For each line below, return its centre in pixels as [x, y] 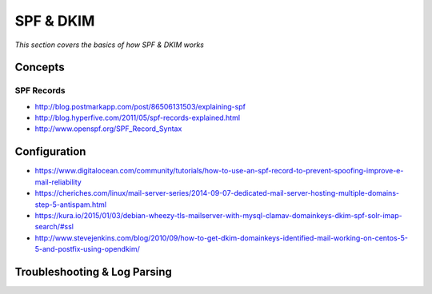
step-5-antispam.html [71, 205]
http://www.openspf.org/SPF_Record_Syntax [108, 129]
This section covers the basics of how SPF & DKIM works [109, 45]
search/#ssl [54, 227]
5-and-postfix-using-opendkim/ [87, 249]
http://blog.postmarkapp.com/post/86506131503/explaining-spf [140, 106]
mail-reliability [58, 182]
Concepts [40, 68]
